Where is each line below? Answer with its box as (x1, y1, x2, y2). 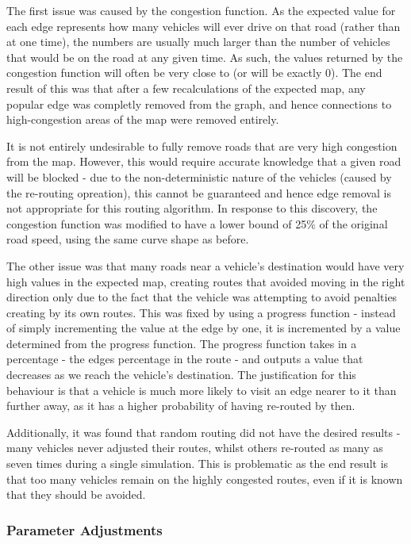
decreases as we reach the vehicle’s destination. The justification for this (6, 366, 356, 383)
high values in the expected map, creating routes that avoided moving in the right (6, 273, 405, 289)
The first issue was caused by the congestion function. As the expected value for (6, 2, 396, 18)
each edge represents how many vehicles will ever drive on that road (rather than (6, 17, 401, 34)
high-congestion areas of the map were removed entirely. (6, 111, 279, 128)
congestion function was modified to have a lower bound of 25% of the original (6, 215, 388, 232)
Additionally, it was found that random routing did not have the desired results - (6, 423, 401, 440)
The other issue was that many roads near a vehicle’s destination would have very (6, 257, 405, 274)
